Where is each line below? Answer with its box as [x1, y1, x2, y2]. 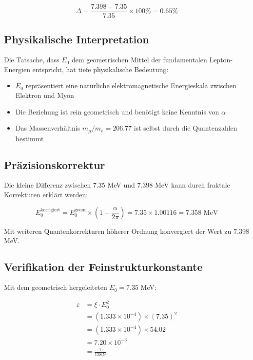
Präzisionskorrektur [4, 157, 105, 172]
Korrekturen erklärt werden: [4, 189, 88, 200]
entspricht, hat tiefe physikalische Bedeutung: [32, 64, 169, 74]
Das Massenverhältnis [15, 123, 80, 133]
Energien [4, 64, 30, 74]
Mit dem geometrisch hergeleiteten [4, 282, 107, 292]
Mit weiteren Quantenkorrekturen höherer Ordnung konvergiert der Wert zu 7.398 [4, 226, 249, 236]
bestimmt [15, 133, 44, 143]
